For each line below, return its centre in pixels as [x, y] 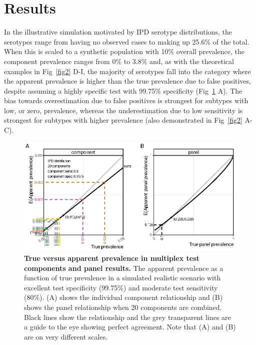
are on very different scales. [66, 336]
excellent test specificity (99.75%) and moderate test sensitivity [121, 287]
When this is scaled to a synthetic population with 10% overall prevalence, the [124, 51]
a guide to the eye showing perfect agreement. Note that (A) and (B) [130, 327]
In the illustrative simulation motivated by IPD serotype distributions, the [118, 32]
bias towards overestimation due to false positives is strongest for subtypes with [126, 100]
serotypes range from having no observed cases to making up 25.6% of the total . [127, 41]
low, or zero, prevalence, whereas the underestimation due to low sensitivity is [123, 110]
